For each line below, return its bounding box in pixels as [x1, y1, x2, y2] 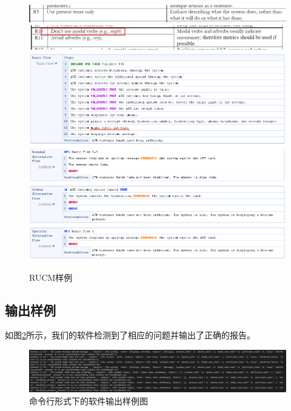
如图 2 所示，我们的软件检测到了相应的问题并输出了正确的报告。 [5, 329, 255, 341]
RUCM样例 [29, 271, 73, 283]
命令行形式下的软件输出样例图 [29, 394, 148, 407]
